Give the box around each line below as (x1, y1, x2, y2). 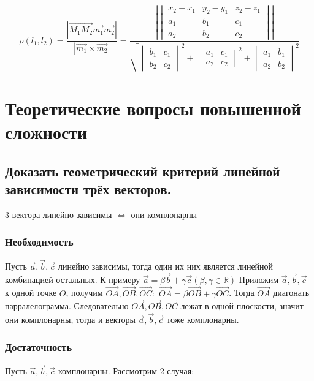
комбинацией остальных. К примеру (5, 273, 140, 285)
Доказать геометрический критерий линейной (5, 161, 280, 180)
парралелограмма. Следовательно (5, 300, 129, 312)
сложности (5, 119, 88, 145)
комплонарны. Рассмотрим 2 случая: (58, 364, 194, 377)
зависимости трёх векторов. (5, 179, 172, 198)
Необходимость (5, 234, 74, 249)
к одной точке (5, 286, 57, 299)
